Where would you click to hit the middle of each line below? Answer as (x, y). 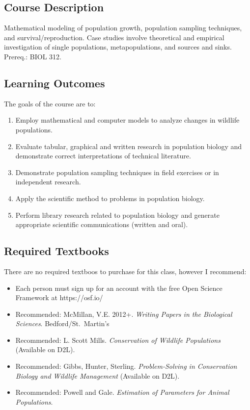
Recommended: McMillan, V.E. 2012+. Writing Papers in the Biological (124, 314)
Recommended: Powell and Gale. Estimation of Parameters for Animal (122, 392)
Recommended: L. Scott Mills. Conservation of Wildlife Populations (118, 340)
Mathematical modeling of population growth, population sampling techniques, (123, 28)
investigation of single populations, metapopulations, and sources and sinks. (118, 47)
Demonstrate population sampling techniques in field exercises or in (117, 172)
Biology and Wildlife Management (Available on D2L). (97, 375)
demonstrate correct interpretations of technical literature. (103, 156)
